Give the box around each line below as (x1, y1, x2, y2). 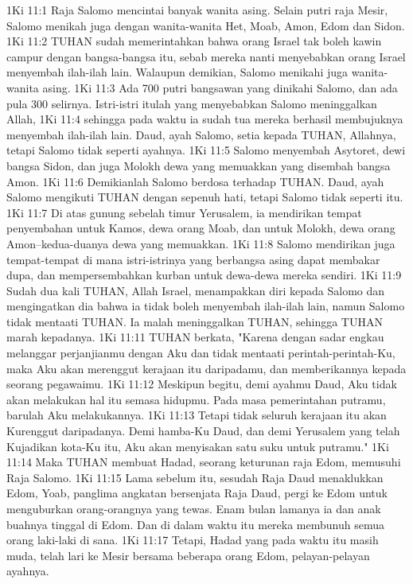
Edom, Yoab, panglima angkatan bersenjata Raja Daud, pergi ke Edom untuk (6, 485, 388, 501)
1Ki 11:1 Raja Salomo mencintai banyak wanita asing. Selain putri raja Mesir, (6, 2, 388, 18)
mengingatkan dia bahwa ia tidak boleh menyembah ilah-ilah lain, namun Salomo (6, 298, 405, 314)
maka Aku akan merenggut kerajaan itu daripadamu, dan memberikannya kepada (6, 360, 407, 376)
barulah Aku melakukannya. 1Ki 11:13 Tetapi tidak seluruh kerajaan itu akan (6, 407, 387, 423)
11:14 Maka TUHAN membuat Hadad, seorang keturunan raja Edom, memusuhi (6, 454, 401, 470)
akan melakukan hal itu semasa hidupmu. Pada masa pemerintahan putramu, (6, 391, 386, 407)
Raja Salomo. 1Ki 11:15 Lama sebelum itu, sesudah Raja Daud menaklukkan (6, 469, 384, 485)
